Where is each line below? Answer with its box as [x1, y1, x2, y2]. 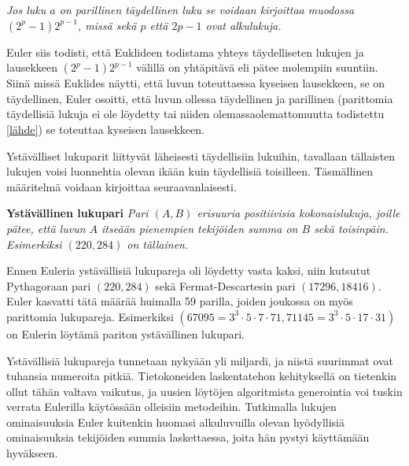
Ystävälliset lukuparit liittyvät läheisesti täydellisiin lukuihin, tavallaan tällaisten [6, 147, 396, 164]
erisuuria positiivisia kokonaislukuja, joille [197, 205, 400, 221]
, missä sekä [78, 17, 137, 33]
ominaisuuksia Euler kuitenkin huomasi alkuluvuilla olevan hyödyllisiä [6, 413, 345, 430]
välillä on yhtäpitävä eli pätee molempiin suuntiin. [136, 59, 378, 76]
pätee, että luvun [6, 220, 86, 236]
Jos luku [6, 2, 46, 17]
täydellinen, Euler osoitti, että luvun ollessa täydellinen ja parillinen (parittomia [6, 90, 393, 106]
